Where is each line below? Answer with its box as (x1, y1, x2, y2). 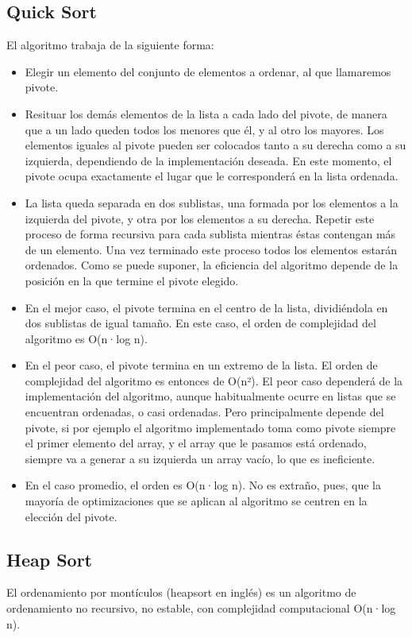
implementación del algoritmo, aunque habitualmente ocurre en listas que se (25, 388, 396, 404)
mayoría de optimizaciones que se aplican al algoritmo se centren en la (25, 493, 368, 509)
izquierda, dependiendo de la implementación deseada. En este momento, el (25, 152, 392, 168)
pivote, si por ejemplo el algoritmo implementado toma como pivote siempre (25, 419, 396, 435)
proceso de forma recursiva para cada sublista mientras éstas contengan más (25, 226, 396, 242)
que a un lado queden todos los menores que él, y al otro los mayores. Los (25, 121, 384, 137)
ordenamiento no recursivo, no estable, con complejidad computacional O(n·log (6, 600, 396, 617)
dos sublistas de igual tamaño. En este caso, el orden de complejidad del (25, 315, 376, 331)
